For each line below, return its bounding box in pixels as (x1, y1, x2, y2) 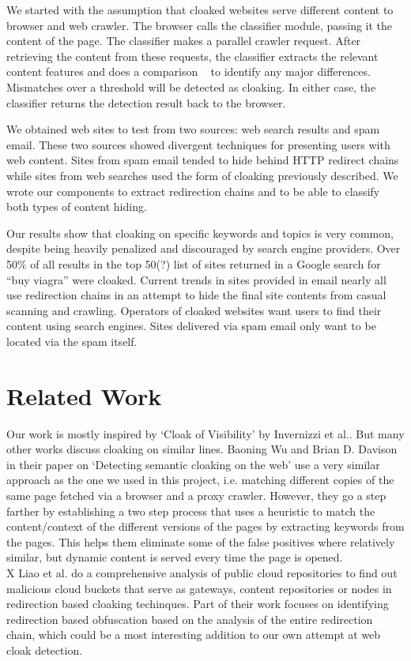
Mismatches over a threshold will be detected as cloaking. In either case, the (6, 78, 376, 95)
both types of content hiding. (6, 198, 147, 215)
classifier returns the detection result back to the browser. (6, 94, 286, 111)
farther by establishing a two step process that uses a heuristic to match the (6, 502, 375, 519)
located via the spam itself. (6, 332, 138, 349)
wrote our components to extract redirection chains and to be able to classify (6, 182, 380, 199)
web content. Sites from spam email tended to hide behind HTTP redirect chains (6, 152, 399, 168)
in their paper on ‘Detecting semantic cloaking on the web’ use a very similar (6, 456, 380, 472)
